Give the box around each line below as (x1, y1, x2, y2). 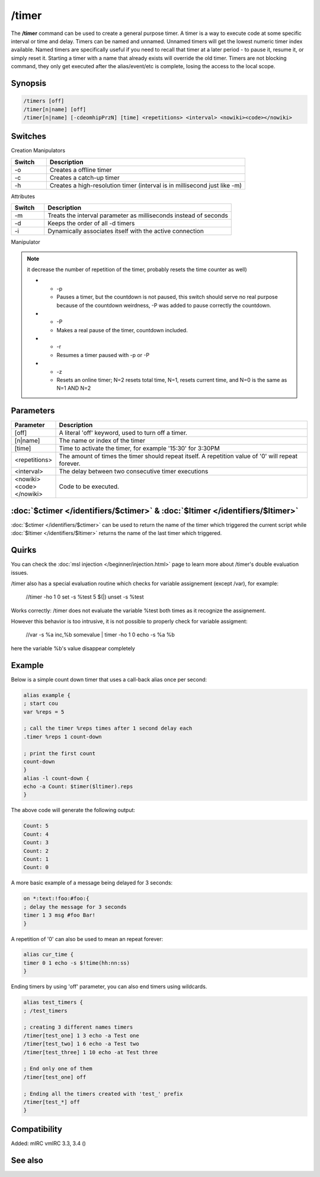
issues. (11, 569, 29, 576)
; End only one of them (23, 1065, 93, 1072)
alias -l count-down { (23, 775, 89, 781)
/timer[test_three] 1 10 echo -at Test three (23, 1049, 158, 1055)
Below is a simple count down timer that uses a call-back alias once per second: (11, 676, 207, 683)
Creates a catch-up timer (49, 173, 120, 182)
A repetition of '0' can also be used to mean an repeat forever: (11, 935, 164, 943)
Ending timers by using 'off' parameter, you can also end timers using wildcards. (11, 983, 207, 990)
